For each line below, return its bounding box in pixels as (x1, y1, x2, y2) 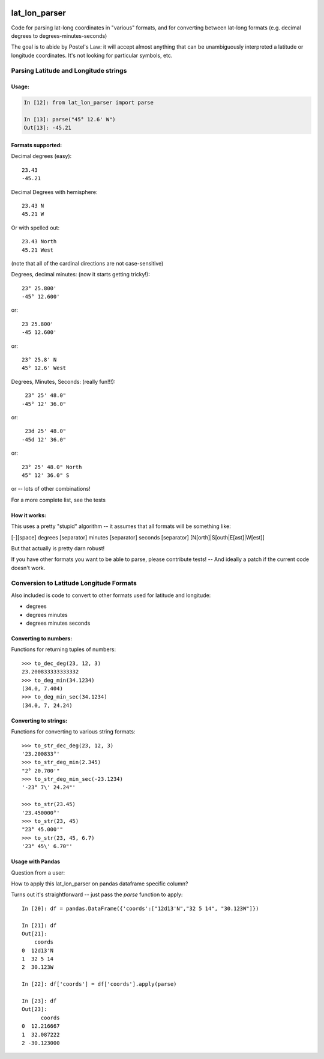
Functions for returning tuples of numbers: (11, 646, 116, 653)
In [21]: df (22, 922, 57, 929)
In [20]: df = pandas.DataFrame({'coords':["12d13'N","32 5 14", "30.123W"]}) (22, 905, 259, 912)
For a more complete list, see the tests (11, 496, 106, 503)
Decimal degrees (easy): (11, 153, 72, 160)
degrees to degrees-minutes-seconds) (11, 32, 107, 39)
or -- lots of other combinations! (11, 485, 91, 493)
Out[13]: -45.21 (23, 124, 72, 132)
